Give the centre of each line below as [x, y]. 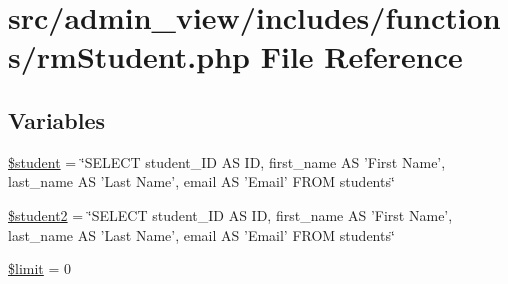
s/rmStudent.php [129, 56]
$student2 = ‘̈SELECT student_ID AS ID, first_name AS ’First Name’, [230, 214]
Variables [57, 119]
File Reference [361, 56]
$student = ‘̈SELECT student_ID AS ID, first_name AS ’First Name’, [227, 161]
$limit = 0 [40, 268]
